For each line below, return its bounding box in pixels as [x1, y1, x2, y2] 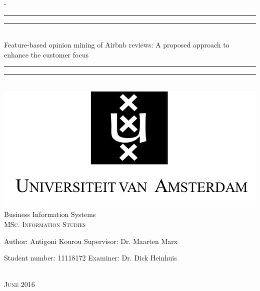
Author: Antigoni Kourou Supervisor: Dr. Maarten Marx [4, 235, 178, 246]
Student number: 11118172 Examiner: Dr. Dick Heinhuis [4, 252, 177, 263]
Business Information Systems [4, 209, 96, 219]
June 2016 [4, 279, 35, 289]
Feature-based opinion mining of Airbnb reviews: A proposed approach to [4, 39, 229, 50]
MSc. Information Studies [4, 219, 86, 229]
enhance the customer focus [4, 49, 88, 59]
